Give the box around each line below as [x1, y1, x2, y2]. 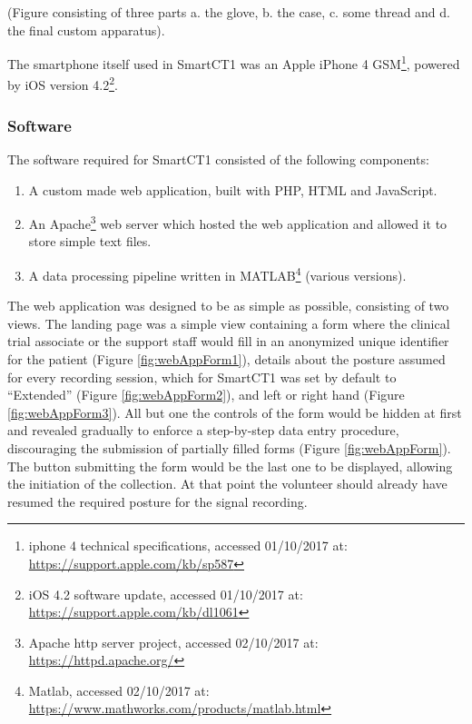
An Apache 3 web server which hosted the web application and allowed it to [28, 212, 447, 233]
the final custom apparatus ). [7, 20, 165, 39]
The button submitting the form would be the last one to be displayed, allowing [7, 456, 453, 475]
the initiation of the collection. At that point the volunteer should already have [7, 474, 447, 493]
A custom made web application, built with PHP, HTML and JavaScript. [28, 180, 438, 199]
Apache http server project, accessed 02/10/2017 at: [28, 632, 319, 651]
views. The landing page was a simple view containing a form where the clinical [7, 313, 450, 332]
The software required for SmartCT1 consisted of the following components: [7, 149, 429, 168]
